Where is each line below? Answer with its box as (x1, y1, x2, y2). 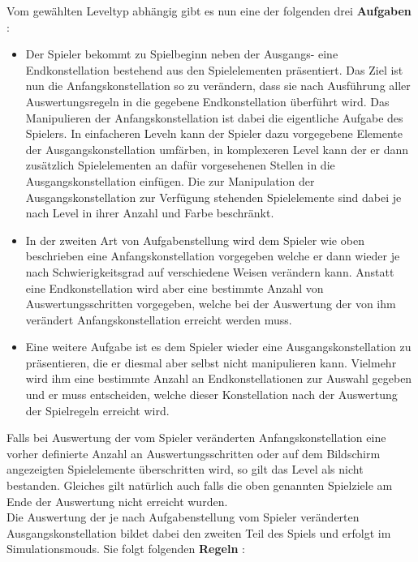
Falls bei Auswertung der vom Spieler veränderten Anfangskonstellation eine (6, 429, 386, 446)
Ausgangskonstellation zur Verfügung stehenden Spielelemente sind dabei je (25, 188, 402, 205)
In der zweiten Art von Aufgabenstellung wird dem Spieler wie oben (25, 231, 364, 248)
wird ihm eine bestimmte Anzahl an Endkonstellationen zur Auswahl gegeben (25, 370, 412, 387)
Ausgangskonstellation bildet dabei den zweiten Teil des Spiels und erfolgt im (6, 524, 391, 541)
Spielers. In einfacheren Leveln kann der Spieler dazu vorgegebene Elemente (25, 125, 403, 142)
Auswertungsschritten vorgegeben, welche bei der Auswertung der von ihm (25, 295, 396, 312)
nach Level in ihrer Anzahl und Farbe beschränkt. (25, 204, 274, 221)
